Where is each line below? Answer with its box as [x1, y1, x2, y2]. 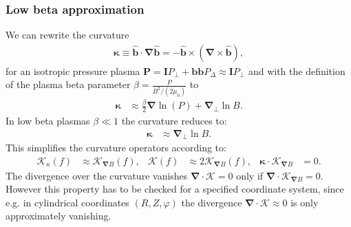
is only [290, 195, 319, 209]
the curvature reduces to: [121, 113, 227, 127]
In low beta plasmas [6, 113, 90, 127]
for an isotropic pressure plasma [6, 63, 140, 78]
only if [236, 168, 264, 182]
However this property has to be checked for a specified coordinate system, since [6, 182, 344, 196]
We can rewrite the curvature [6, 28, 129, 42]
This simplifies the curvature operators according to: [6, 140, 226, 154]
